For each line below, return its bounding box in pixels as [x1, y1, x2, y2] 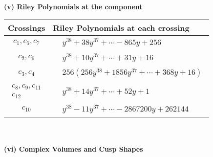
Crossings [8, 22, 45, 33]
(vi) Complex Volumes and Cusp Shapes [4, 144, 143, 154]
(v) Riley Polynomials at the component [4, 1, 143, 11]
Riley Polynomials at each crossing [53, 22, 190, 33]
